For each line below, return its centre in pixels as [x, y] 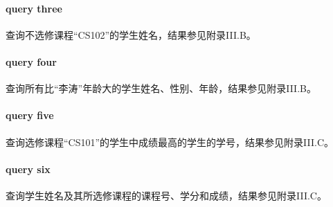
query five [30, 115]
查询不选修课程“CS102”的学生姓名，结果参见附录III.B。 [131, 34]
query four [31, 61]
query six [28, 169]
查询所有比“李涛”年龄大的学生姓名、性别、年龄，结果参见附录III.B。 [161, 88]
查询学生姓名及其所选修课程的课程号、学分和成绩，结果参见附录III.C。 [166, 195]
